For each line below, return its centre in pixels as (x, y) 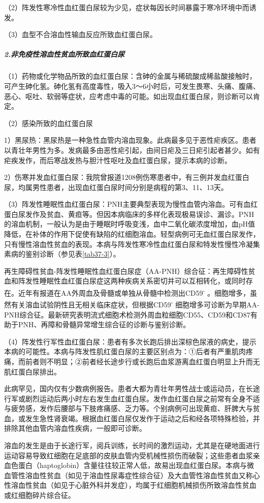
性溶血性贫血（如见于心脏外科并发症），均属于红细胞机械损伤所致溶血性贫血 (130, 485)
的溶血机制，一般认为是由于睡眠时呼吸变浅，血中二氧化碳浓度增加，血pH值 (130, 224)
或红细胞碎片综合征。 (40, 495)
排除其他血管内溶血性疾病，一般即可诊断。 (75, 428)
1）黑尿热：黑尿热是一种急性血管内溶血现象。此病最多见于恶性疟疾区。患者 (130, 140)
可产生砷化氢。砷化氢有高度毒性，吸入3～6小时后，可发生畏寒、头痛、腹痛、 (132, 86)
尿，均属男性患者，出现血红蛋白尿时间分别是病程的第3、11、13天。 (116, 187)
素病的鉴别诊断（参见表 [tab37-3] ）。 (62, 254)
